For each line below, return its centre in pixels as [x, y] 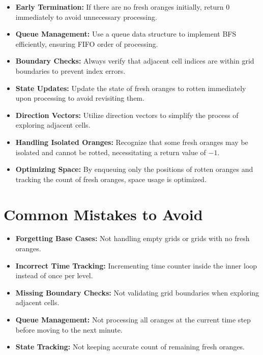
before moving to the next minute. [69, 329]
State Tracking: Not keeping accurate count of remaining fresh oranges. [130, 347]
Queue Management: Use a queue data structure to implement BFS [126, 34]
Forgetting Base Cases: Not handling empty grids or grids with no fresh [133, 238]
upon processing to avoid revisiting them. [80, 98]
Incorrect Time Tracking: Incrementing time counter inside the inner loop [136, 265]
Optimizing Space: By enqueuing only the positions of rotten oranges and [134, 169]
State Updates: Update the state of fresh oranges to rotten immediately [131, 88]
